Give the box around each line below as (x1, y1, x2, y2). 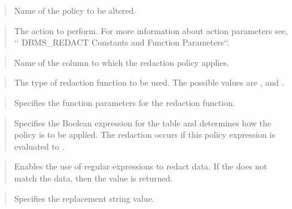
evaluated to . (14, 140, 65, 152)
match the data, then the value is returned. (14, 171, 173, 184)
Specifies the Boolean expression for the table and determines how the (14, 116, 271, 129)
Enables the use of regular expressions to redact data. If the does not (14, 160, 267, 172)
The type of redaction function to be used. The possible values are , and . (14, 76, 284, 89)
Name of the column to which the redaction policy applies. (14, 56, 229, 68)
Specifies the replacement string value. (14, 192, 154, 204)
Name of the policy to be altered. (14, 4, 136, 16)
